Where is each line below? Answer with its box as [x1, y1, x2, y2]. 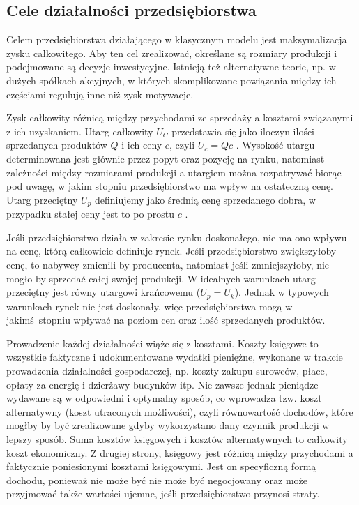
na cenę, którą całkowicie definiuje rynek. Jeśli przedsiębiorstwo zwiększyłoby [6, 243, 337, 258]
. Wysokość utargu [236, 137, 315, 152]
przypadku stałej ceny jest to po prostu [6, 206, 175, 221]
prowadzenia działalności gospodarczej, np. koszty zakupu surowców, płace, [6, 363, 328, 377]
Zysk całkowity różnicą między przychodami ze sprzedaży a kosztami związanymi [6, 110, 353, 125]
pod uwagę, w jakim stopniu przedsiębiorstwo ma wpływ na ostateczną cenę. [6, 179, 333, 193]
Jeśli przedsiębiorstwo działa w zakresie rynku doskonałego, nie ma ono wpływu [6, 229, 347, 244]
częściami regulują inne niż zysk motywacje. [6, 86, 194, 101]
